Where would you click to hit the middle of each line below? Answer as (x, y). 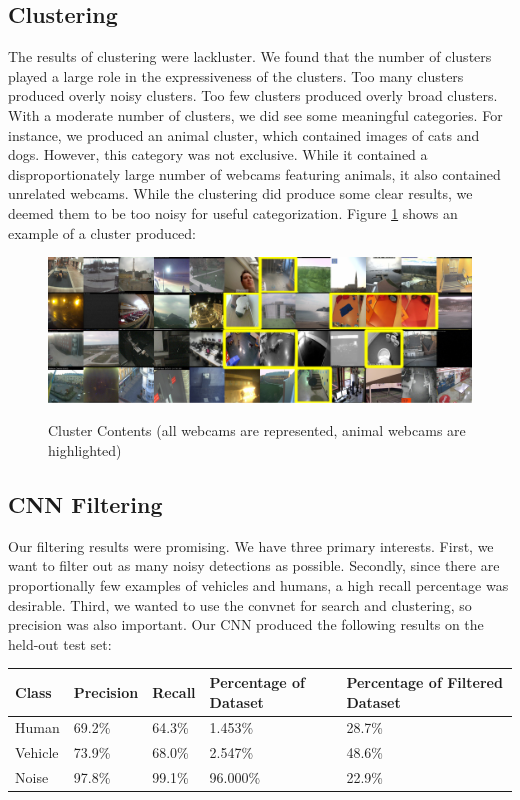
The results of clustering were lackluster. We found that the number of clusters (250, 56)
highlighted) (85, 450)
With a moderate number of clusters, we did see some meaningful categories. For (255, 114)
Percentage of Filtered (424, 681)
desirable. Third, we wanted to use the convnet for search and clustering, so (240, 604)
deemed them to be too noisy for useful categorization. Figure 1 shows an (233, 212)
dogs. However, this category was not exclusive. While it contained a (218, 154)
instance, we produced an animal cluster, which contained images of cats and (244, 134)
